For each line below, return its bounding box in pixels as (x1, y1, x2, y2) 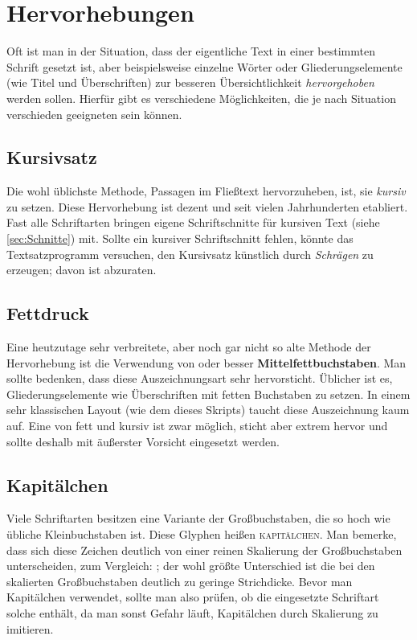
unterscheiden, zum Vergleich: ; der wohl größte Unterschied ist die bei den (6, 557, 375, 574)
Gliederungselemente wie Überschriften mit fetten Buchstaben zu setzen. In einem (6, 385, 411, 402)
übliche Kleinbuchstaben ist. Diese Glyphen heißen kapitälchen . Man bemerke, (6, 526, 397, 543)
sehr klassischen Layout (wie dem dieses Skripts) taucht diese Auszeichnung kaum (6, 401, 410, 418)
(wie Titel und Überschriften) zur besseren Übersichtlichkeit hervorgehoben (6, 74, 374, 91)
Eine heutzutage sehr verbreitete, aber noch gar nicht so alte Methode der (6, 338, 371, 355)
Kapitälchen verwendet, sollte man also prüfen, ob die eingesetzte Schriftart (6, 589, 379, 605)
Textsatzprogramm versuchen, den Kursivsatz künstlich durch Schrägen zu (6, 245, 374, 262)
